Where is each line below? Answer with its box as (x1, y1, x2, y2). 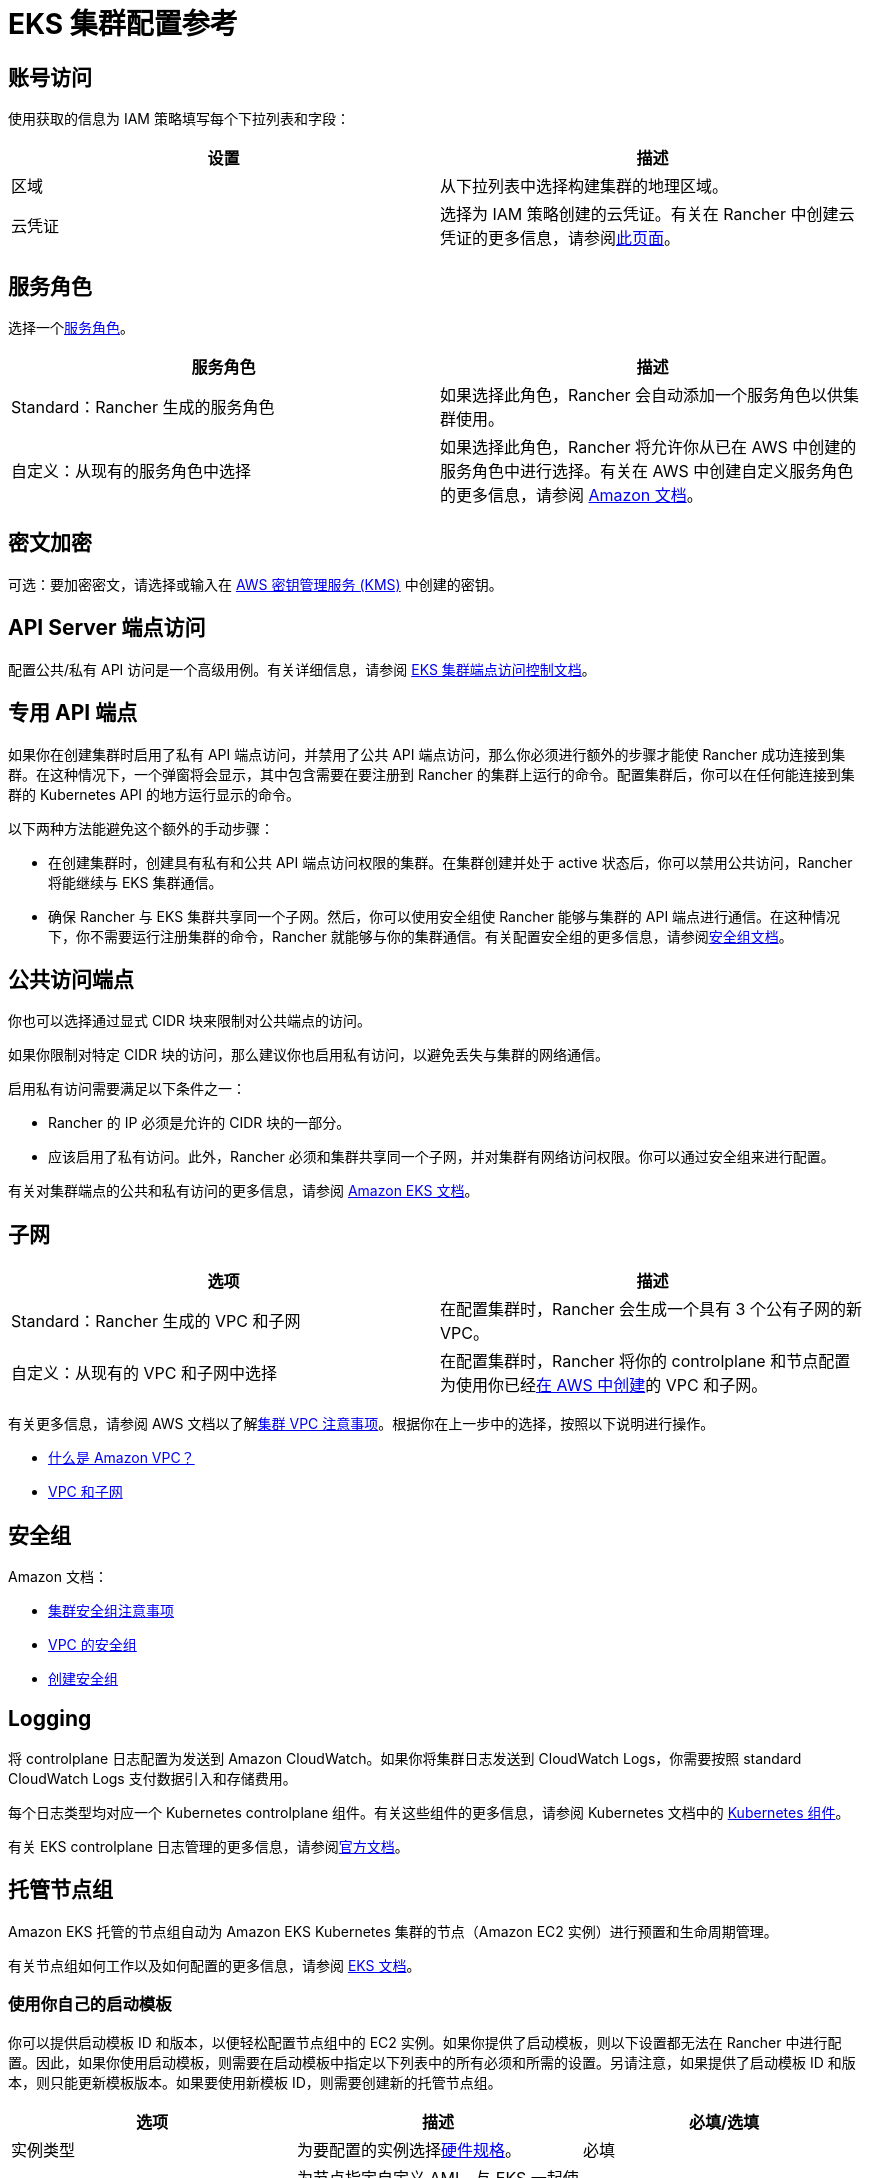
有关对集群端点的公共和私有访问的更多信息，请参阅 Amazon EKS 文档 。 (8, 1182, 479, 1200)
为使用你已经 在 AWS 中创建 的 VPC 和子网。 (440, 1375, 768, 1396)
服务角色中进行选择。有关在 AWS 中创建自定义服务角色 (440, 461, 854, 482)
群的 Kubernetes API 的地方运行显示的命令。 (8, 785, 301, 803)
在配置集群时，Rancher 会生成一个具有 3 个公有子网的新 (440, 1299, 862, 1320)
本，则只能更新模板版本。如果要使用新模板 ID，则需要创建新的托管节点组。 (8, 2073, 502, 2091)
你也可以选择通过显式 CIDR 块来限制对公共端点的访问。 (8, 1012, 371, 1030)
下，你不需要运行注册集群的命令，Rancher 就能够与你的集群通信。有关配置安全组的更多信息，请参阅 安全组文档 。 (48, 927, 793, 945)
